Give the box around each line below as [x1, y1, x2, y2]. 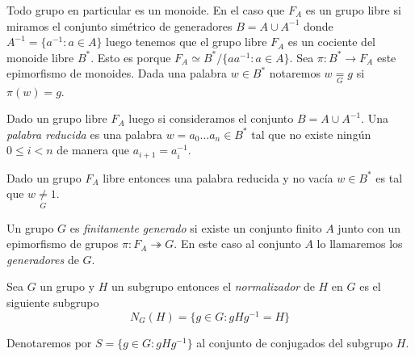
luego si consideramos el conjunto [128, 110, 294, 127]
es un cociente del [287, 33, 375, 50]
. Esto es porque [90, 48, 171, 65]
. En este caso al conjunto [174, 235, 301, 252]
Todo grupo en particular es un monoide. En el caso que [6, 2, 285, 18]
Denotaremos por [6, 334, 92, 351]
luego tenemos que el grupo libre [106, 33, 267, 50]
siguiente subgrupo [6, 294, 99, 311]
